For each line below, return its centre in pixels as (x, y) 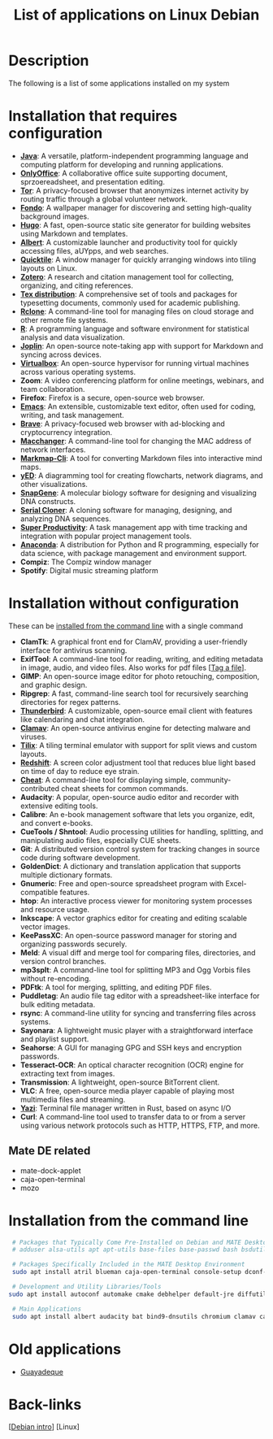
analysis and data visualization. (72, 337)
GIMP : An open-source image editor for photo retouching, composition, (140, 676)
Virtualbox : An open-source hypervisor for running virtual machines (134, 363)
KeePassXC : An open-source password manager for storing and (128, 935)
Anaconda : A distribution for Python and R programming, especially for (139, 544)
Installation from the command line (129, 1220)
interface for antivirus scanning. (74, 650)
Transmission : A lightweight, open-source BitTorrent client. (120, 1082)
